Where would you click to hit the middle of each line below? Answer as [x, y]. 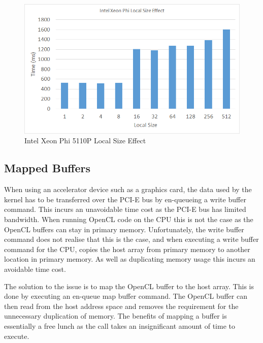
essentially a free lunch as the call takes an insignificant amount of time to [120, 325]
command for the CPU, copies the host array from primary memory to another [127, 249]
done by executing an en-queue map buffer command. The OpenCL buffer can [126, 296]
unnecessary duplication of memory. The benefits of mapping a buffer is [116, 316]
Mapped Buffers [47, 168]
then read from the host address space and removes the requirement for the [121, 306]
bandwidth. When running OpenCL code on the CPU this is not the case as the [129, 219]
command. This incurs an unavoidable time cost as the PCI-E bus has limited [125, 209]
